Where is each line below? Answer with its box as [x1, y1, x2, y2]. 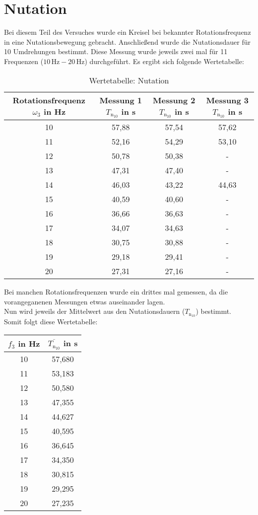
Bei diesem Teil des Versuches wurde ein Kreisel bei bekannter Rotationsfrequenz [4, 27, 251, 37]
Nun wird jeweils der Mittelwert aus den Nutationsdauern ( [4, 306, 185, 316]
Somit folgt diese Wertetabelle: [4, 316, 98, 327]
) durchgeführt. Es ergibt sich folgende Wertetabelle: [84, 56, 244, 66]
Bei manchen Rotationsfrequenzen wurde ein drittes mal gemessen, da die [4, 287, 228, 297]
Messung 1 [99, 94, 142, 106]
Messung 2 [153, 94, 195, 106]
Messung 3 [206, 94, 249, 106]
